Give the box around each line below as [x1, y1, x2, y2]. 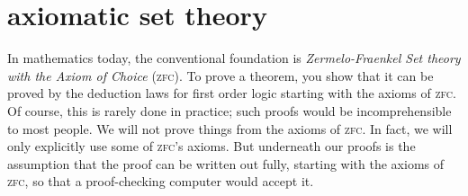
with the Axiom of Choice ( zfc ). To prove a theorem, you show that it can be [7, 66, 434, 85]
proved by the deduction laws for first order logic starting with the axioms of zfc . [7, 84, 456, 102]
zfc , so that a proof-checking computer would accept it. [7, 172, 314, 191]
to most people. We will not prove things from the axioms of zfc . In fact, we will [7, 119, 453, 138]
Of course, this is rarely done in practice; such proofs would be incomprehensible [7, 101, 452, 120]
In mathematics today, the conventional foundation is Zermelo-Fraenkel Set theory [7, 49, 461, 67]
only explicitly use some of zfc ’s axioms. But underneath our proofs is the [7, 137, 416, 156]
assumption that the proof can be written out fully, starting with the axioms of [7, 154, 445, 173]
